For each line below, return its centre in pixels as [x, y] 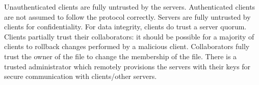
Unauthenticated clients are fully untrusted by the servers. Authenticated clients [130, 7]
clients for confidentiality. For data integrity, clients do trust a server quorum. [125, 27]
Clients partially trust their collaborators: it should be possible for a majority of [129, 36]
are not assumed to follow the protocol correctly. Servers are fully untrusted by [127, 16]
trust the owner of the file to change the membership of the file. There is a [121, 56]
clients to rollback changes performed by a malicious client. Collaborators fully [127, 46]
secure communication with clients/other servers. [81, 76]
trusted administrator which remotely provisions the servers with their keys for [127, 66]
